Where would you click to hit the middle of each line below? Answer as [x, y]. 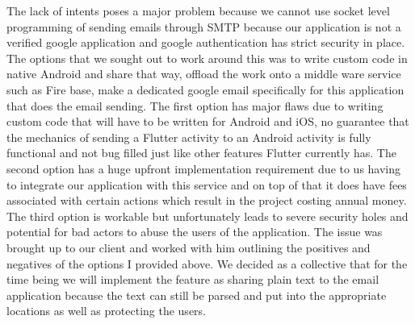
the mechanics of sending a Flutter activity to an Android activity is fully [189, 137]
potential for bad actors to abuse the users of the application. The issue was [195, 232]
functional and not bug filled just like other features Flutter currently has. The [201, 153]
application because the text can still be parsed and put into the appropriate [197, 295]
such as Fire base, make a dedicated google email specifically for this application [205, 89]
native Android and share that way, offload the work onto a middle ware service [204, 74]
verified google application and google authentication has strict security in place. [206, 42]
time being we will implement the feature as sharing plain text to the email [193, 279]
